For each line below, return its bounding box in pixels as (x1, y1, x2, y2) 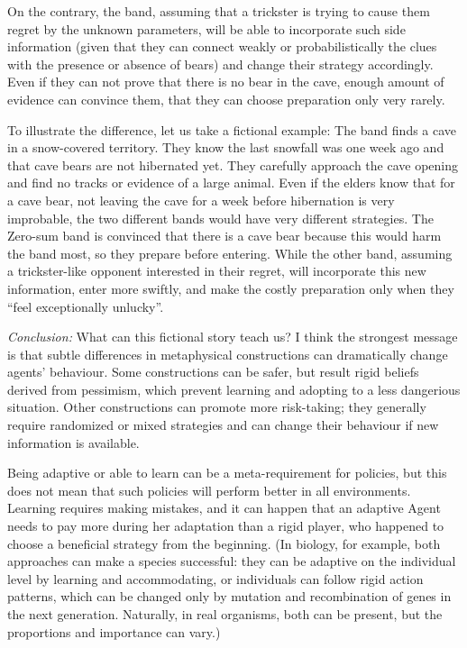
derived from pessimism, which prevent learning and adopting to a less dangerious (7, 379, 461, 398)
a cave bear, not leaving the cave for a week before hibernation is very (7, 190, 395, 209)
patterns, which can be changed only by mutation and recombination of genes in (7, 587, 452, 606)
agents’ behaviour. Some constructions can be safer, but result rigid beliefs (7, 362, 419, 381)
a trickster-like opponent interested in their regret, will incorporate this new (7, 261, 426, 280)
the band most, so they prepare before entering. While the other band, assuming (7, 243, 453, 262)
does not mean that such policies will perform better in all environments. (7, 480, 411, 499)
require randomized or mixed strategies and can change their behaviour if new (7, 415, 439, 434)
